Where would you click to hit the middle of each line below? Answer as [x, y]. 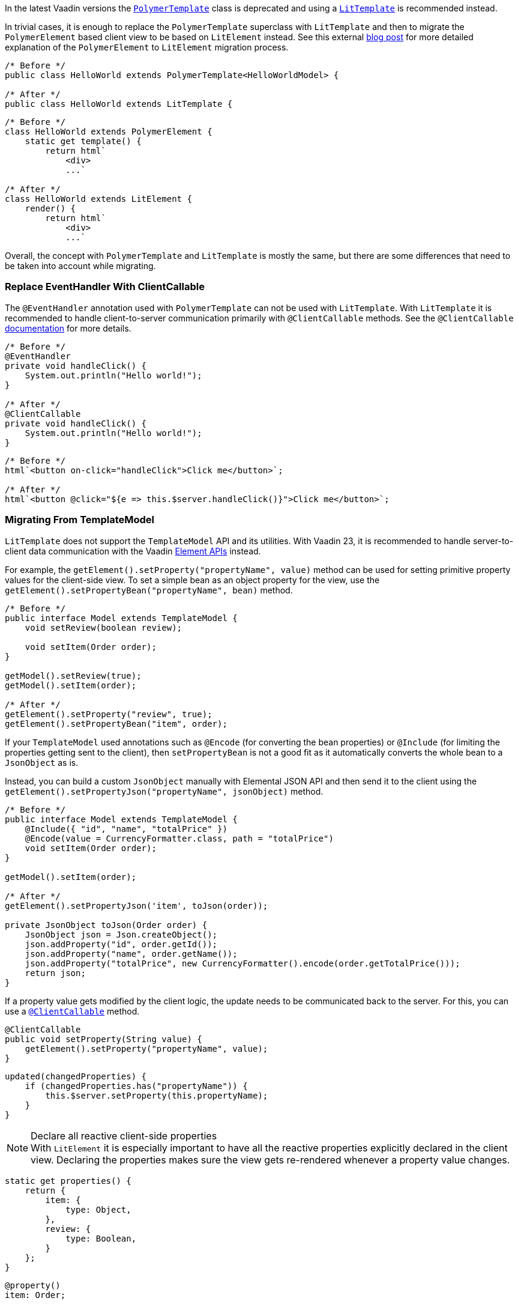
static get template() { [83, 141]
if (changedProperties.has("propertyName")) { [136, 1086]
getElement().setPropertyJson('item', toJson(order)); [137, 905]
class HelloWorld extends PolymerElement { [109, 132]
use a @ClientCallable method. [72, 1011]
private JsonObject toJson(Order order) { [106, 925]
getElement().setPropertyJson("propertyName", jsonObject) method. [164, 791]
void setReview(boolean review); [104, 627]
